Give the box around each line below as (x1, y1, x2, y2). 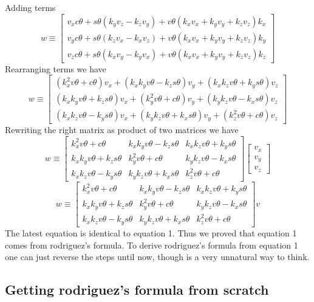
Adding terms (5, 1, 56, 13)
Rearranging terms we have (5, 62, 106, 75)
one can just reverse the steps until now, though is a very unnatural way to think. (5, 250, 310, 263)
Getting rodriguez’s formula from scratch (5, 280, 269, 299)
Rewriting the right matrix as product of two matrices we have (5, 123, 239, 136)
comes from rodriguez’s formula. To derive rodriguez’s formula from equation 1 (5, 238, 298, 251)
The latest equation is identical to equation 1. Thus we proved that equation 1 (5, 226, 297, 239)
